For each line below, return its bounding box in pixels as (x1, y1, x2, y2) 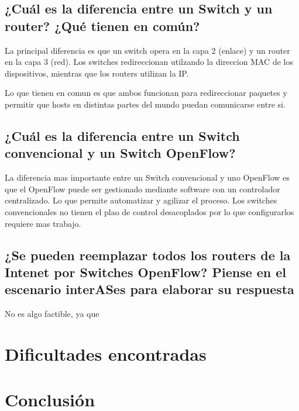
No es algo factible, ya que (5, 308, 99, 320)
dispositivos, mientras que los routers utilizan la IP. (5, 67, 189, 79)
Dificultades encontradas (5, 341, 207, 365)
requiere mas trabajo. (5, 217, 81, 229)
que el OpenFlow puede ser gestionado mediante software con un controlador (5, 182, 280, 195)
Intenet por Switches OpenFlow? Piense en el (5, 263, 287, 281)
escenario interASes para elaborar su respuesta (5, 280, 294, 298)
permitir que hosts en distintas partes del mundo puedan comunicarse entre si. (5, 98, 286, 110)
